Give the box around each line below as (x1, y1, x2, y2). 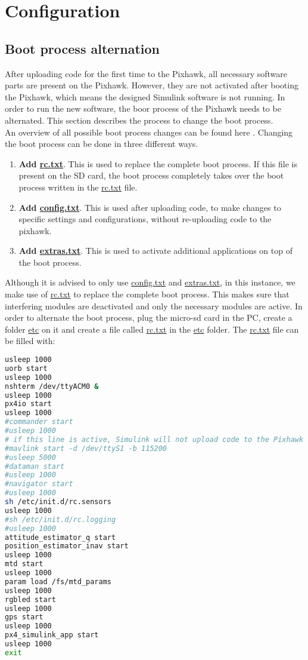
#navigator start (5, 480, 73, 489)
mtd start (5, 560, 43, 569)
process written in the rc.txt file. (18, 180, 138, 193)
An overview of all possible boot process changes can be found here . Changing (5, 125, 293, 138)
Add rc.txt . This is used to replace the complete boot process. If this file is (18, 157, 298, 170)
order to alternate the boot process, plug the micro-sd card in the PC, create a (5, 311, 293, 324)
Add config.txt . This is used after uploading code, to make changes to (18, 201, 281, 213)
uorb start (5, 364, 48, 373)
